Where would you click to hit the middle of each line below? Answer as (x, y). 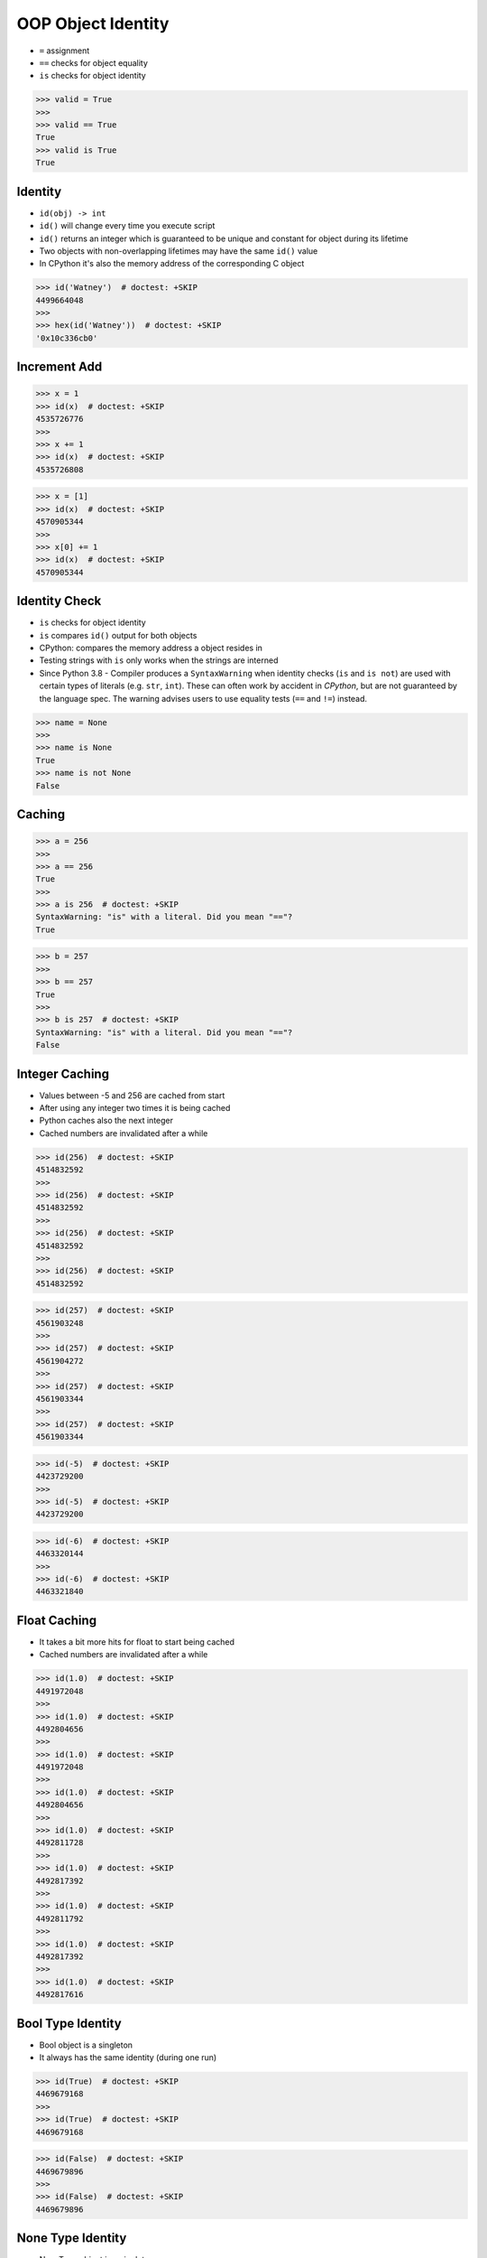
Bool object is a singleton (86, 2045)
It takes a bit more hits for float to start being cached (137, 1642)
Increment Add (60, 367)
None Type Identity (72, 2239)
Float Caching (57, 1620)
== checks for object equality (94, 62)
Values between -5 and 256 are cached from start (132, 1095)
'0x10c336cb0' (67, 338)
